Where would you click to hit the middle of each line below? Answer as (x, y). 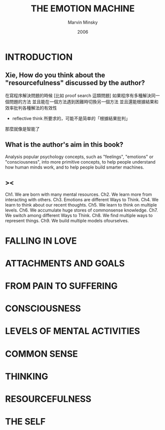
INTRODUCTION (39, 57)
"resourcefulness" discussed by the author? (75, 83)
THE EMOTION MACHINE (83, 9)
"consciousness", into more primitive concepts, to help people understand (81, 162)
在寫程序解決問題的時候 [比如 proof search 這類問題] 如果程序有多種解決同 (81, 95)
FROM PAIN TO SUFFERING (61, 286)
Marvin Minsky (83, 22)
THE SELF (25, 422)
